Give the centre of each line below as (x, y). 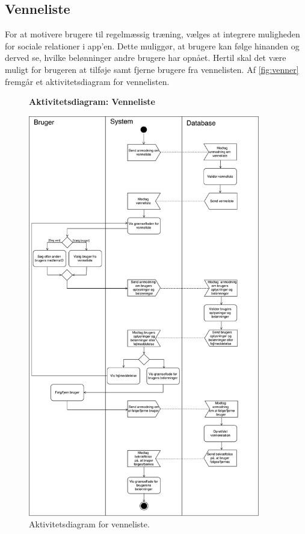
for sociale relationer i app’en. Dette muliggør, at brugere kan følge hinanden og (152, 46)
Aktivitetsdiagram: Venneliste (92, 102)
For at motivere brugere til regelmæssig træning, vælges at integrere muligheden (152, 34)
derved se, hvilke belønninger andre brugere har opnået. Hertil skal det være (146, 58)
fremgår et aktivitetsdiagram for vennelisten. (87, 81)
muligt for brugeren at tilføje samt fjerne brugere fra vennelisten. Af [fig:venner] (152, 69)
